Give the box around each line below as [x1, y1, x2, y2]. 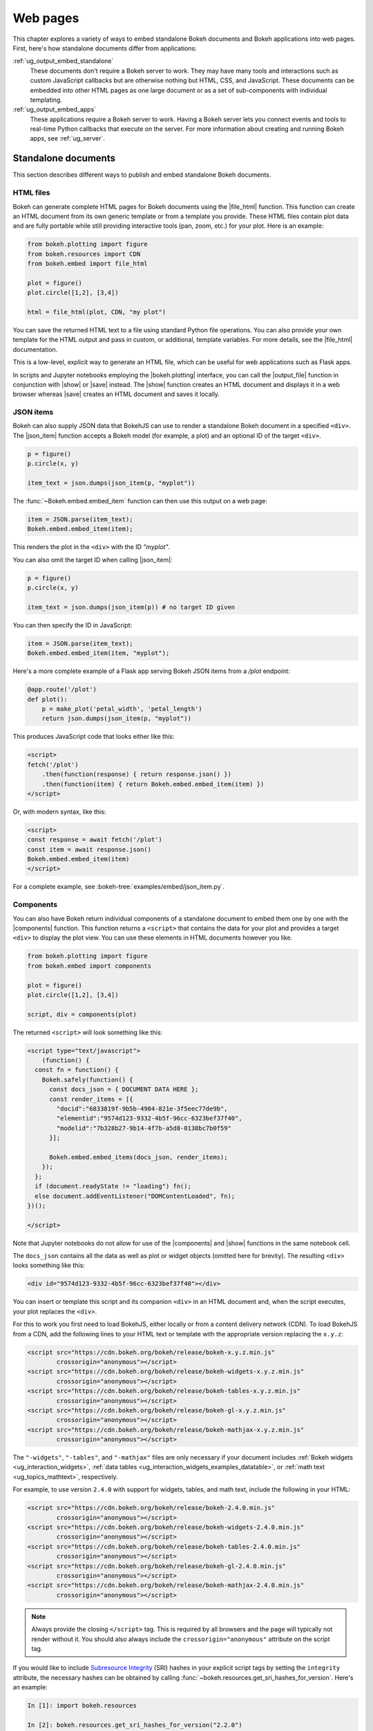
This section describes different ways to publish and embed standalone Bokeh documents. [12, 170, 271, 179]
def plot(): [27, 695, 68, 703]
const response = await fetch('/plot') [27, 836, 162, 844]
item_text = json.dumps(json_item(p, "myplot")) [27, 479, 195, 487]
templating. [30, 96, 62, 104]
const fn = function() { [35, 1066, 119, 1074]
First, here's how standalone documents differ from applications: [12, 44, 197, 52]
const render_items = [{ [49, 1095, 134, 1103]
